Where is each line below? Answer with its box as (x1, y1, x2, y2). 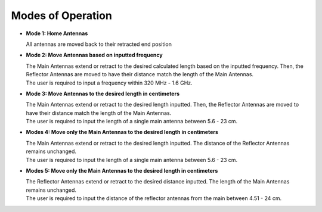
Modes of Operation (11, 9, 113, 22)
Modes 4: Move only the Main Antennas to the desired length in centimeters (26, 129, 219, 136)
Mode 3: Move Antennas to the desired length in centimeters (26, 90, 180, 97)
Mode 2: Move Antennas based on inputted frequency (26, 51, 163, 59)
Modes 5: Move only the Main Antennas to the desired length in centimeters (26, 167, 218, 174)
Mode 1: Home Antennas (26, 30, 88, 37)
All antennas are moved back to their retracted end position (26, 40, 172, 48)
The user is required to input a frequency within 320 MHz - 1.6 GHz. (26, 79, 193, 86)
